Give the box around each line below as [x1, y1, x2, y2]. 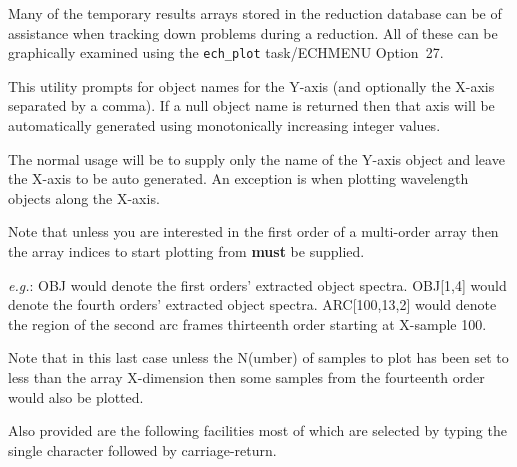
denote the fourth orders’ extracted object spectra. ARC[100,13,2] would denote [8, 294, 497, 315]
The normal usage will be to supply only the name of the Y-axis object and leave [8, 148, 505, 169]
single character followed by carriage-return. [8, 439, 277, 460]
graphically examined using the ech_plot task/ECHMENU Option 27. [8, 42, 444, 63]
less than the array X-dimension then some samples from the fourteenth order [8, 366, 485, 387]
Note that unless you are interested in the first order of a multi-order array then [8, 221, 499, 242]
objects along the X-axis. [8, 187, 160, 208]
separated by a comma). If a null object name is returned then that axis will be [8, 95, 495, 116]
